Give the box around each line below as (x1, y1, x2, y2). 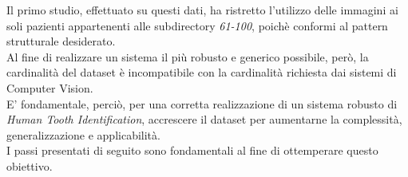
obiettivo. (6, 157, 53, 174)
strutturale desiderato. (6, 33, 116, 49)
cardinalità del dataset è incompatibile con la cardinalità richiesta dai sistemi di (6, 64, 397, 81)
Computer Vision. (6, 79, 93, 96)
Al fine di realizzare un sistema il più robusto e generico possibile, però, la (6, 48, 369, 65)
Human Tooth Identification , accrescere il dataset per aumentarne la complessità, (6, 111, 402, 128)
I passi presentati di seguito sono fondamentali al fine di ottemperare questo (6, 142, 378, 159)
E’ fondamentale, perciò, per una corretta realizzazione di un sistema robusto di (6, 95, 398, 112)
